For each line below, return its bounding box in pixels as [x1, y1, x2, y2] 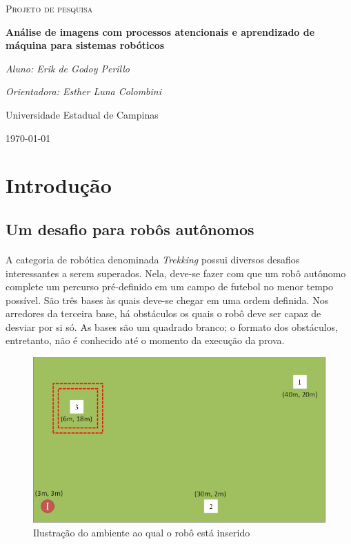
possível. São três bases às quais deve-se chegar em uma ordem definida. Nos [6, 292, 329, 307]
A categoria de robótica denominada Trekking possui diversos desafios [6, 252, 300, 266]
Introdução [6, 171, 112, 199]
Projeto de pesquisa [6, 1, 93, 15]
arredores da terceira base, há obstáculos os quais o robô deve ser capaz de [6, 306, 321, 321]
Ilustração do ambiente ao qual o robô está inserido [33, 525, 250, 539]
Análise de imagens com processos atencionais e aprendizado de [6, 24, 315, 39]
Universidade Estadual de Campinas [6, 107, 159, 121]
